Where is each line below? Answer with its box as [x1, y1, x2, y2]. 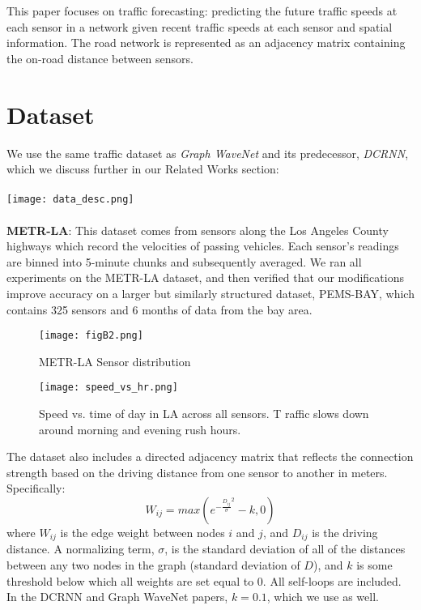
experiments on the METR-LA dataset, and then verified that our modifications [6, 269, 404, 286]
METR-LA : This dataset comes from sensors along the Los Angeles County [6, 221, 389, 238]
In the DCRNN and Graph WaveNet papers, [6, 588, 228, 605]
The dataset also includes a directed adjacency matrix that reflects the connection [6, 448, 414, 465]
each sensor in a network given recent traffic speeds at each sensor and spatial [6, 18, 393, 35]
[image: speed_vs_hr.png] [39, 382, 178, 394]
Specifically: [6, 480, 66, 497]
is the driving [312, 523, 378, 540]
